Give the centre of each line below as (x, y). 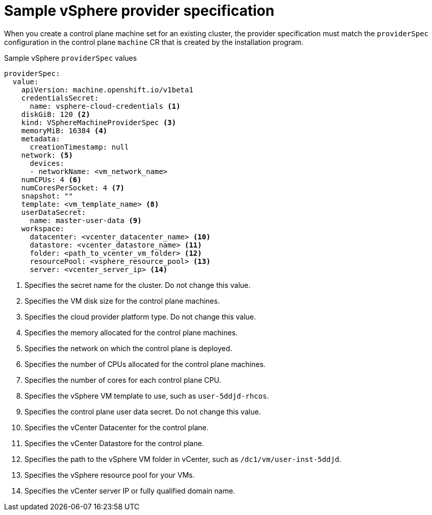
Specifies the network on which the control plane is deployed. (129, 348)
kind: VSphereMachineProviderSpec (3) (99, 122)
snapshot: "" (47, 196)
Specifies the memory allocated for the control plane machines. (131, 332)
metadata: (41, 139)
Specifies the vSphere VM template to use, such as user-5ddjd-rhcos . (147, 396)
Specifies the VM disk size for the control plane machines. (122, 301)
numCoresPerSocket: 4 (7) (73, 188)
